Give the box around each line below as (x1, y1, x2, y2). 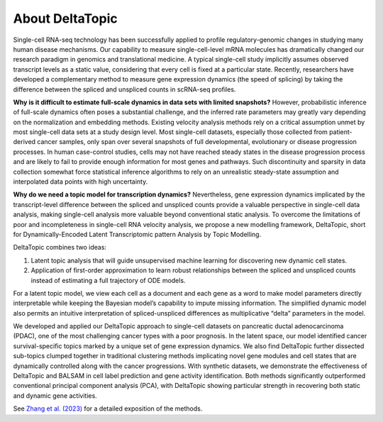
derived (13, 138, 35, 146)
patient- (328, 128, 353, 136)
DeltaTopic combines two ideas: (13, 243, 106, 252)
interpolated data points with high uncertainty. (13, 177, 148, 186)
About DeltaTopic (13, 11, 118, 26)
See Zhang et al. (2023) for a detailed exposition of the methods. (13, 404, 203, 413)
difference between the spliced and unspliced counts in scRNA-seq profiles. (13, 85, 236, 94)
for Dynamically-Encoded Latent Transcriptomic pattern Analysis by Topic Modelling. (13, 230, 262, 238)
